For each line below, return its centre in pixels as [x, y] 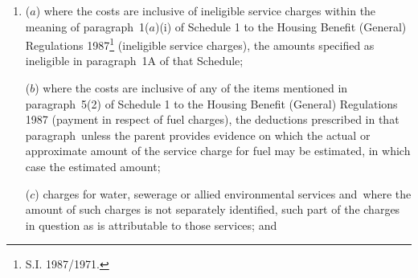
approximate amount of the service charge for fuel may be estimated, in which [218, 151]
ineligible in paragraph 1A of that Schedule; [134, 61]
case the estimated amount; [93, 166]
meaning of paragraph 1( [87, 26]
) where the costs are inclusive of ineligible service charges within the [206, 10]
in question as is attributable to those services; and [151, 225]
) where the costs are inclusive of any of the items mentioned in [191, 88]
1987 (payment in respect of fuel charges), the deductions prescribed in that [212, 119]
